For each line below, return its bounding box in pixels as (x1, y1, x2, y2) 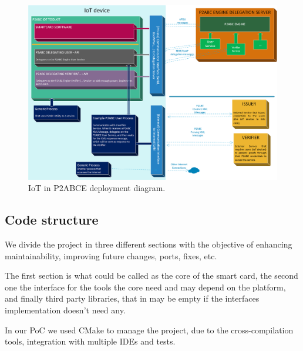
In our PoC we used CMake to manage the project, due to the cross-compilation (5, 323, 294, 336)
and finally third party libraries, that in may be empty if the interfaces (5, 292, 260, 305)
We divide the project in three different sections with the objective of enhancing (5, 238, 292, 250)
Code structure (5, 210, 99, 229)
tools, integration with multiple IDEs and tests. (5, 335, 176, 347)
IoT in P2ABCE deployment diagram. (28, 182, 166, 194)
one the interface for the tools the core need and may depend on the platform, (5, 280, 286, 293)
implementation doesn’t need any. (5, 304, 126, 316)
